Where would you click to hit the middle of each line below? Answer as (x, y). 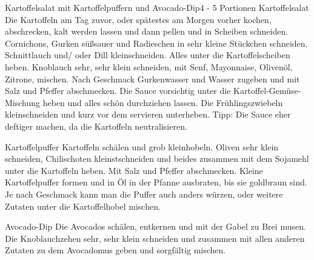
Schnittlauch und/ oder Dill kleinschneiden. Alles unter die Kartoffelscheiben (148, 55)
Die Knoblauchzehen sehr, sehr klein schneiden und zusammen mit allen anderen (155, 238)
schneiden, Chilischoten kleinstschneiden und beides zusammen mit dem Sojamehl (157, 158)
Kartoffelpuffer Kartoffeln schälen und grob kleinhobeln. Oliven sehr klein (142, 146)
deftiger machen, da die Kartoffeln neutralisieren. (96, 126)
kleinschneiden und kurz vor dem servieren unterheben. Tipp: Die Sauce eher (148, 114)
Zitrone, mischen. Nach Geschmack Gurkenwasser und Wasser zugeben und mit (152, 78)
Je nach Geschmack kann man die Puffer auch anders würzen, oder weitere (144, 194)
